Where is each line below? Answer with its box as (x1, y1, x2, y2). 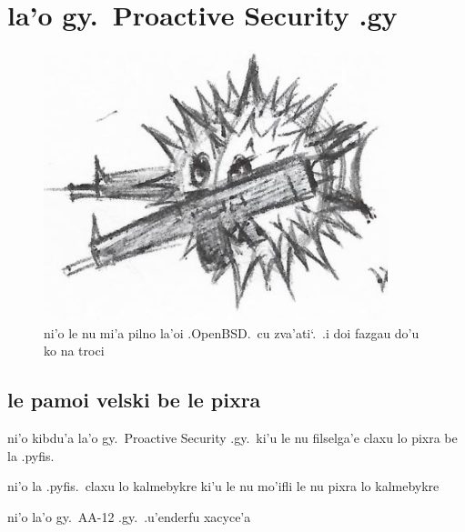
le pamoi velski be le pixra (7, 386, 261, 414)
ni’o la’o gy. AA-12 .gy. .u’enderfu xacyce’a (7, 507, 251, 526)
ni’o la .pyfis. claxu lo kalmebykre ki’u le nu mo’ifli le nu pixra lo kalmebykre (7, 477, 440, 496)
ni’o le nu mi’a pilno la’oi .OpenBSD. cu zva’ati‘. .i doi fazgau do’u (44, 323, 420, 342)
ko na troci (44, 341, 105, 360)
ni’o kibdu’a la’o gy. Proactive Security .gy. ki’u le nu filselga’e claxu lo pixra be (7, 427, 458, 447)
